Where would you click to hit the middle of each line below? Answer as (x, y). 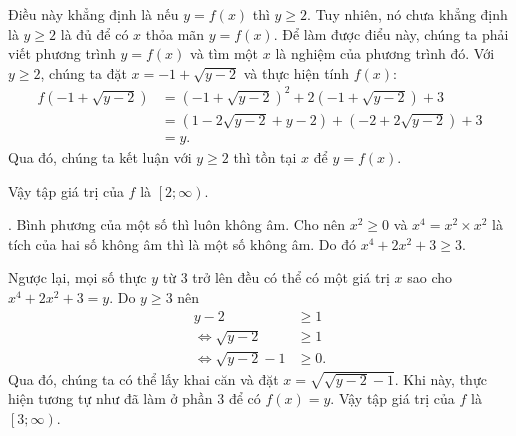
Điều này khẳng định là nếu (93, 14)
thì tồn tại (265, 156)
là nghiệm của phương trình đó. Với (385, 53)
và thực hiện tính (296, 72)
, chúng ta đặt (83, 72)
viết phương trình (62, 53)
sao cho (430, 277)
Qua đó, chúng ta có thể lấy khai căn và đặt (143, 378)
